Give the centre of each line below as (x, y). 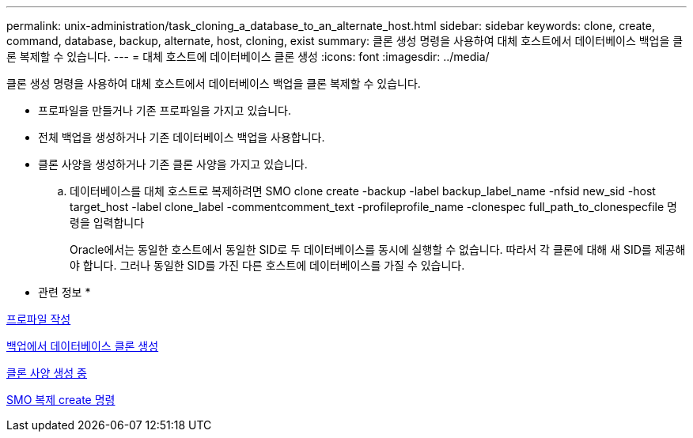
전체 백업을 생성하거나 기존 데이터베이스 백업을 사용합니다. (182, 137)
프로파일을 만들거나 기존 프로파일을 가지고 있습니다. (165, 110)
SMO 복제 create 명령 (61, 400)
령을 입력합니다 (107, 223)
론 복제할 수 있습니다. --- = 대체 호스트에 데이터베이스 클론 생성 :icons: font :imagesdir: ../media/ (248, 57)
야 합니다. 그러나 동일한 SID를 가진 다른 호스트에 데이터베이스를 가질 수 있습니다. (267, 265)
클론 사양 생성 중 (47, 373)
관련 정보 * (64, 292)
